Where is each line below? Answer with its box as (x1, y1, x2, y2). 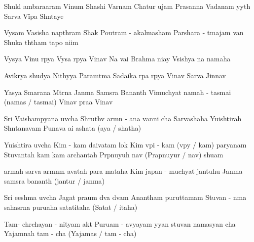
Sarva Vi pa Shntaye (4, 10, 64, 21)
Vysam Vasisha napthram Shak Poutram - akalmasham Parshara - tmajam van (4, 27, 244, 38)
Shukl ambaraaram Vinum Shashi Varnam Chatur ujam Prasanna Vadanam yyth (4, 1, 251, 11)
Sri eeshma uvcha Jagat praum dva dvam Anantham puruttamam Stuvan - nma (4, 192, 247, 202)
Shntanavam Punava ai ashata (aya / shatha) (4, 123, 142, 133)
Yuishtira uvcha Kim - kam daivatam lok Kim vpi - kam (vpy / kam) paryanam (4, 139, 247, 149)
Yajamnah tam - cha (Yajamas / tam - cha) (4, 228, 137, 239)
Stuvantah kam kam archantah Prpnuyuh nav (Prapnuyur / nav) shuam (4, 149, 223, 159)
